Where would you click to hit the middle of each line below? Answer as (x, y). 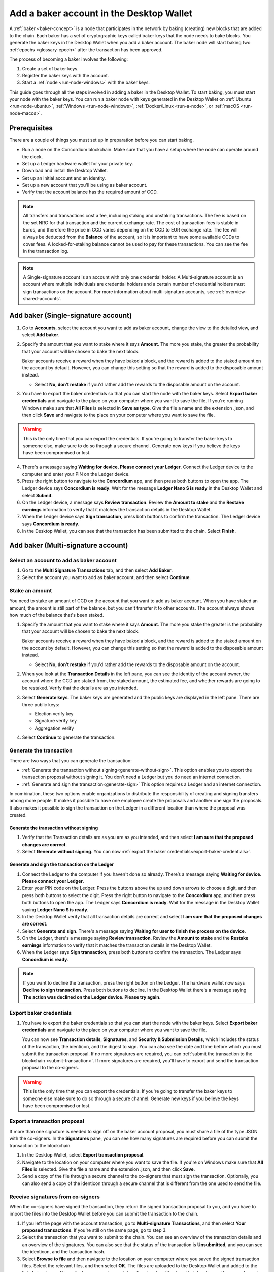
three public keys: (41, 704)
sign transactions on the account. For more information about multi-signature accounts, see (119, 291)
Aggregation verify (54, 728)
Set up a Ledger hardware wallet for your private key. (78, 163)
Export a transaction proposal (47, 1121)
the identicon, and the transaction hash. (64, 1252)
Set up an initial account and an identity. (64, 178)
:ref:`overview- (231, 291)
